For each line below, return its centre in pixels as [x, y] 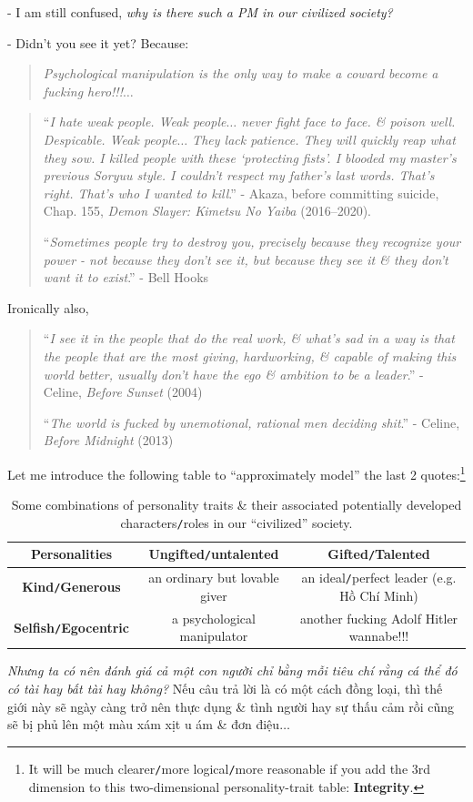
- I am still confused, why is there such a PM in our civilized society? [200, 12]
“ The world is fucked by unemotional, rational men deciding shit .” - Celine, [252, 422]
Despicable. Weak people [110, 139]
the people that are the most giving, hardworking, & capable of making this [250, 355]
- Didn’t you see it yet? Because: [98, 42]
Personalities [71, 554]
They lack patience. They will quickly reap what [324, 139]
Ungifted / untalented [214, 554]
